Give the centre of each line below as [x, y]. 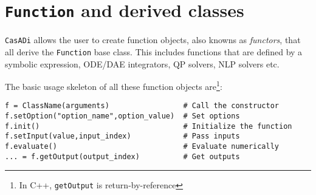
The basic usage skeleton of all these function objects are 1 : [114, 85]
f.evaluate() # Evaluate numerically [142, 147]
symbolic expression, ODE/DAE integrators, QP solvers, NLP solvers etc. [142, 63]
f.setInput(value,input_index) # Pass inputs [122, 136]
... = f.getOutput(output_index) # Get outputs [122, 156]
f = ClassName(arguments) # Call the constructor [142, 106]
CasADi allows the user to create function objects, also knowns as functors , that [153, 40]
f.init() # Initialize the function [149, 126]
